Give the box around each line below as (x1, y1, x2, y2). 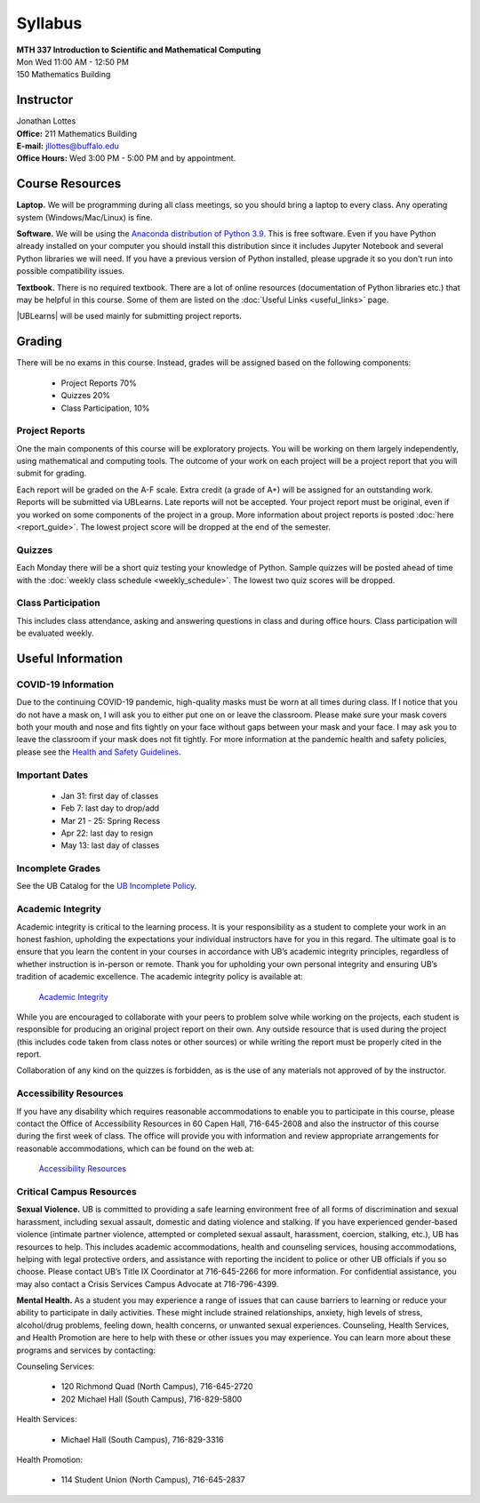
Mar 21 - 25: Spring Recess (60, 815, 161, 826)
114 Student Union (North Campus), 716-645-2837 (60, 1475, 245, 1485)
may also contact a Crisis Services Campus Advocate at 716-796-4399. (16, 1278, 279, 1289)
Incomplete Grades (16, 862, 101, 875)
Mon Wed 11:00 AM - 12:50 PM (16, 56, 129, 67)
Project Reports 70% (60, 378, 137, 388)
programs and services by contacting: (16, 1345, 156, 1355)
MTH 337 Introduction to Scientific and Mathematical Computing (16, 44, 261, 55)
